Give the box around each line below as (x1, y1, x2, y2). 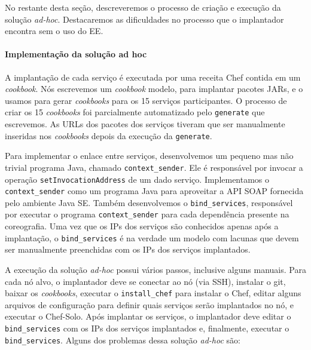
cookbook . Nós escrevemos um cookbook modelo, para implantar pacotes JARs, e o (5, 82, 303, 95)
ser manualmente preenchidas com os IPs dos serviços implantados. (5, 243, 251, 256)
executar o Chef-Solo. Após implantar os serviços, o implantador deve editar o (5, 310, 291, 323)
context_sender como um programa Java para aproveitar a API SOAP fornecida (5, 185, 304, 197)
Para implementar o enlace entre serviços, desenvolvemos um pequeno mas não (5, 149, 294, 162)
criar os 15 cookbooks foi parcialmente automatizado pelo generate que (5, 106, 265, 118)
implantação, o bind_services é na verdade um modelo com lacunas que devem (5, 231, 299, 244)
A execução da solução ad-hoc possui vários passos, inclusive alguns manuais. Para (5, 263, 306, 275)
